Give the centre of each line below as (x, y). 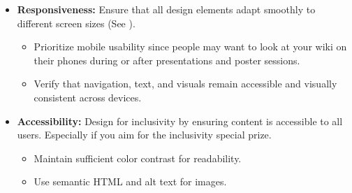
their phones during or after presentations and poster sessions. (167, 60)
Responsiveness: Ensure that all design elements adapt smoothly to (166, 9)
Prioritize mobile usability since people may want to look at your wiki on (190, 47)
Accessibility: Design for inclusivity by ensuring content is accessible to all (180, 121)
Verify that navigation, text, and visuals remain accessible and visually (185, 84)
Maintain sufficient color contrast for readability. (138, 158)
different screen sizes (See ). (76, 23)
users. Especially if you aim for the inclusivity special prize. (144, 135)
